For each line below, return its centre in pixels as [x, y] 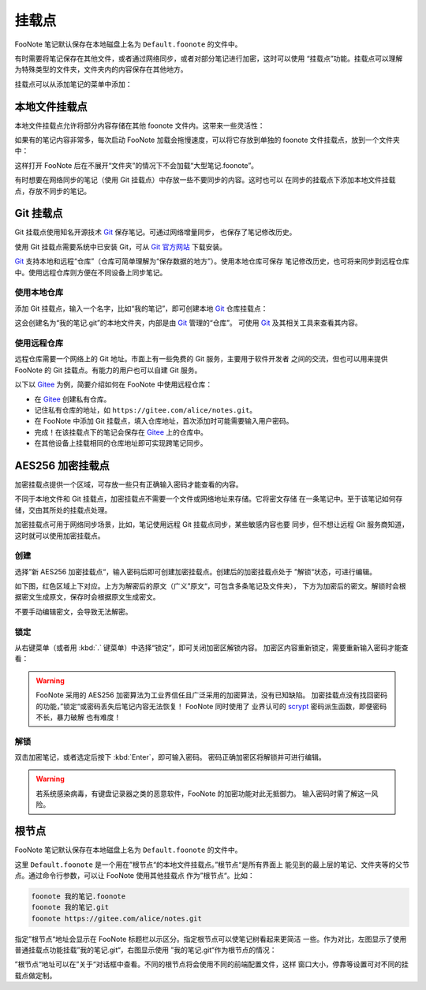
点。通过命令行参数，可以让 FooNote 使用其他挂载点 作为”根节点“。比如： [135, 875]
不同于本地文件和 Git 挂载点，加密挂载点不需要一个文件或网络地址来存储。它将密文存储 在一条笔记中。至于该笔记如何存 [209, 499]
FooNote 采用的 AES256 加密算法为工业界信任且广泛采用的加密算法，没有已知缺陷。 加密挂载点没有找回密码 [212, 695]
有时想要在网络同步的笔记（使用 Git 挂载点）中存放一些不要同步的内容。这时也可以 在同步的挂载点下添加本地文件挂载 [205, 180]
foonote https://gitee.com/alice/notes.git [117, 918]
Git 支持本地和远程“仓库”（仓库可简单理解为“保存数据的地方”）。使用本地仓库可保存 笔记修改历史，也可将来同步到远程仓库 [212, 261]
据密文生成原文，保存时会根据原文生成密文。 [87, 597]
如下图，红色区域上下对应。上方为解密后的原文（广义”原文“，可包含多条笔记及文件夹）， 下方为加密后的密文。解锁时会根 [210, 586]
